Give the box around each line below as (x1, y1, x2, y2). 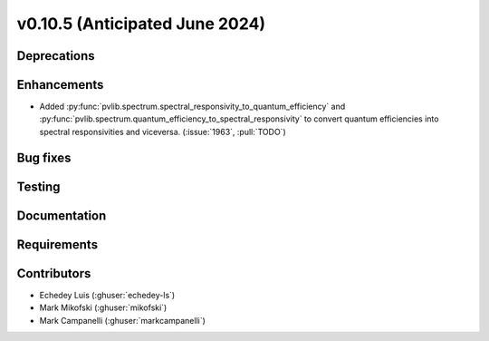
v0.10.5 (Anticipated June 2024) (16, 14, 266, 34)
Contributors (16, 266, 91, 281)
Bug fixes (16, 150, 72, 165)
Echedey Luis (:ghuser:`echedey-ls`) (39, 289, 176, 300)
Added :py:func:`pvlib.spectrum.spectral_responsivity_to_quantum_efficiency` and (39, 101, 346, 112)
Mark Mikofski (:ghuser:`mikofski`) (39, 302, 168, 313)
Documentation (16, 208, 107, 223)
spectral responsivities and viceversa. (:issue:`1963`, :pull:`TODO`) (39, 126, 286, 137)
